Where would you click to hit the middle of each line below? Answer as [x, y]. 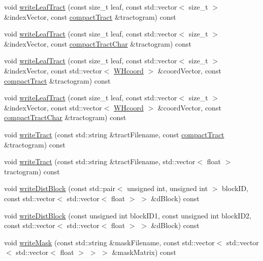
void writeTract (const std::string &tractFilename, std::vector [100, 161]
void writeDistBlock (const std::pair [60, 188]
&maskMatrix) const [144, 252]
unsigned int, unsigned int [168, 188]
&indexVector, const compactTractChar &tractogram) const [98, 43]
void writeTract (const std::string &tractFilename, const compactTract [114, 134]
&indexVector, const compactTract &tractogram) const [90, 16]
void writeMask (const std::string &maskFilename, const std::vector [109, 242]
